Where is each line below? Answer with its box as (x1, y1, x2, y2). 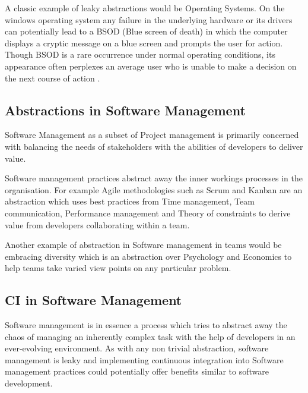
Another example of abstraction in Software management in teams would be (5, 238, 282, 251)
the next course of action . (5, 71, 100, 84)
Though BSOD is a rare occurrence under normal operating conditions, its (5, 48, 275, 61)
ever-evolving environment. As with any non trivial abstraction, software (5, 342, 269, 354)
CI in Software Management (5, 291, 182, 309)
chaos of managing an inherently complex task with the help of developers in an (5, 330, 296, 342)
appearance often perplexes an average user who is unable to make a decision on (5, 59, 297, 72)
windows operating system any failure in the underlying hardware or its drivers (5, 13, 293, 26)
